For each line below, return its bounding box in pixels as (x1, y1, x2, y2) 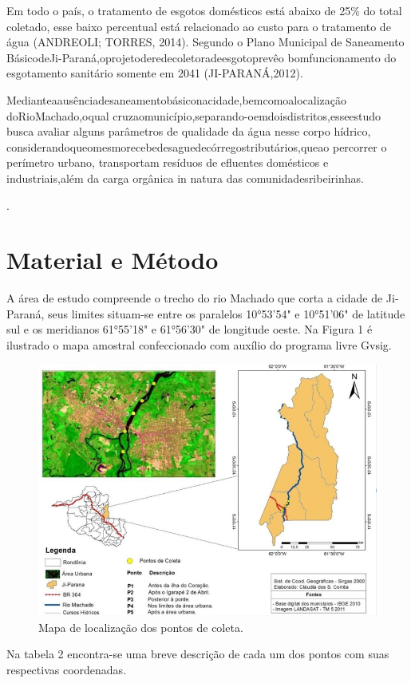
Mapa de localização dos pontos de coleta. (38, 618, 243, 635)
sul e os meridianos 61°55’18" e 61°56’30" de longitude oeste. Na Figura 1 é (6, 321, 373, 338)
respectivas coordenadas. (6, 661, 127, 677)
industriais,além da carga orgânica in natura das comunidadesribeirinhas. (6, 169, 364, 186)
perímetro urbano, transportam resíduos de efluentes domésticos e (6, 154, 329, 171)
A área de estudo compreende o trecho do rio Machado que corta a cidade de (6, 290, 383, 306)
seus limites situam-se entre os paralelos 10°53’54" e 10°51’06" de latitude (47, 305, 405, 322)
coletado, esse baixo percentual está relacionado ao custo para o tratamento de (6, 18, 391, 34)
